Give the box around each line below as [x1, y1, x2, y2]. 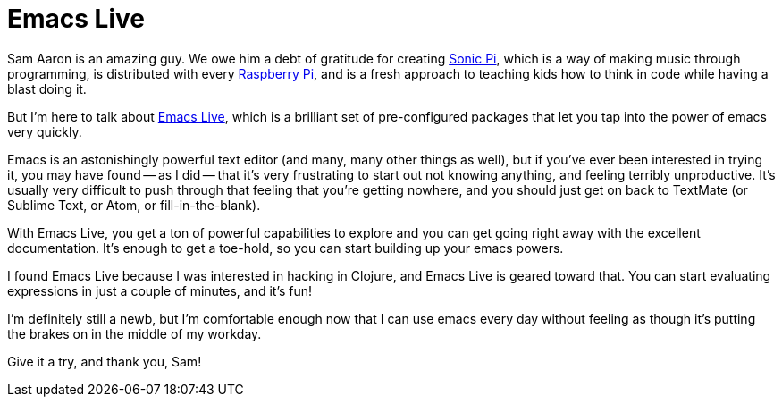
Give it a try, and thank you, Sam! [7, 353, 202, 369]
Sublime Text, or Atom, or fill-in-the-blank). [7, 197, 261, 213]
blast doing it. [7, 80, 87, 97]
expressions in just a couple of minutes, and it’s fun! [7, 282, 313, 299]
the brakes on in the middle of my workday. [7, 325, 262, 341]
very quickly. [7, 123, 82, 139]
